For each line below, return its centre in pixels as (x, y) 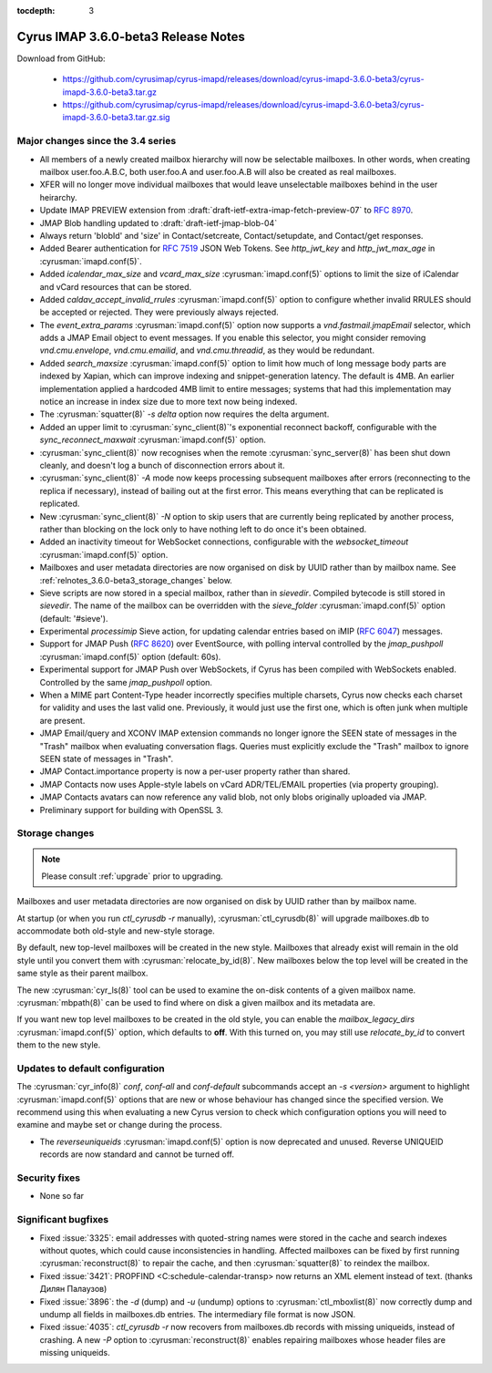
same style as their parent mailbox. (82, 973)
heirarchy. (58, 197)
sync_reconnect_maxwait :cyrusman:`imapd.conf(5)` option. (153, 440)
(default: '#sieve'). (74, 618)
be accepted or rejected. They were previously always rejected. (159, 312)
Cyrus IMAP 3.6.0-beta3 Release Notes (131, 36)
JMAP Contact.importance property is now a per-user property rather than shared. (195, 771)
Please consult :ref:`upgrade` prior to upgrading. (132, 876)
